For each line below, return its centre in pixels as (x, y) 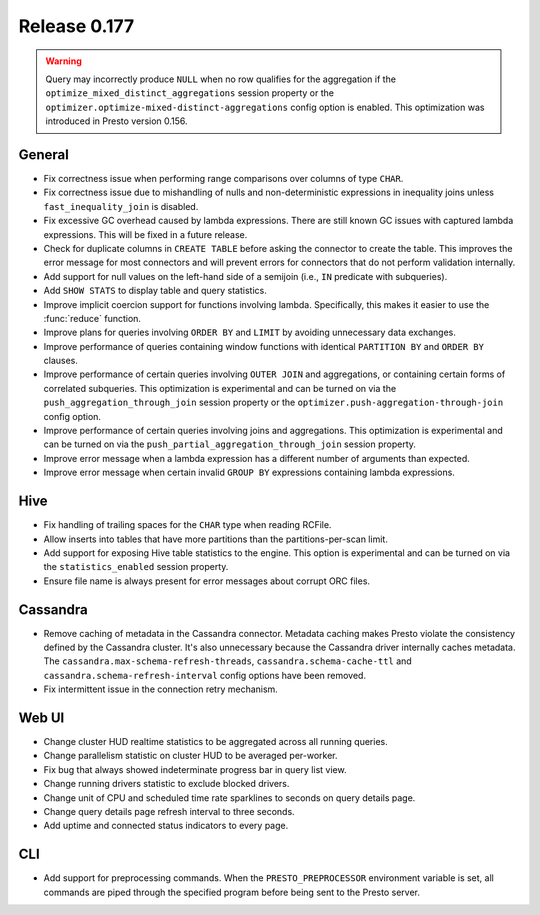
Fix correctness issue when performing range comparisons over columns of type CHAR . (223, 179)
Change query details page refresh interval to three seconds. (169, 812)
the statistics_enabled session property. (136, 567)
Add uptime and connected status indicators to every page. (166, 826)
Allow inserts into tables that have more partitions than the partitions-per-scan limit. (216, 539)
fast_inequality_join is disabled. (121, 206)
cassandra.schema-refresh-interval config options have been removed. (205, 675)
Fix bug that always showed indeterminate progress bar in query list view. (195, 769)
